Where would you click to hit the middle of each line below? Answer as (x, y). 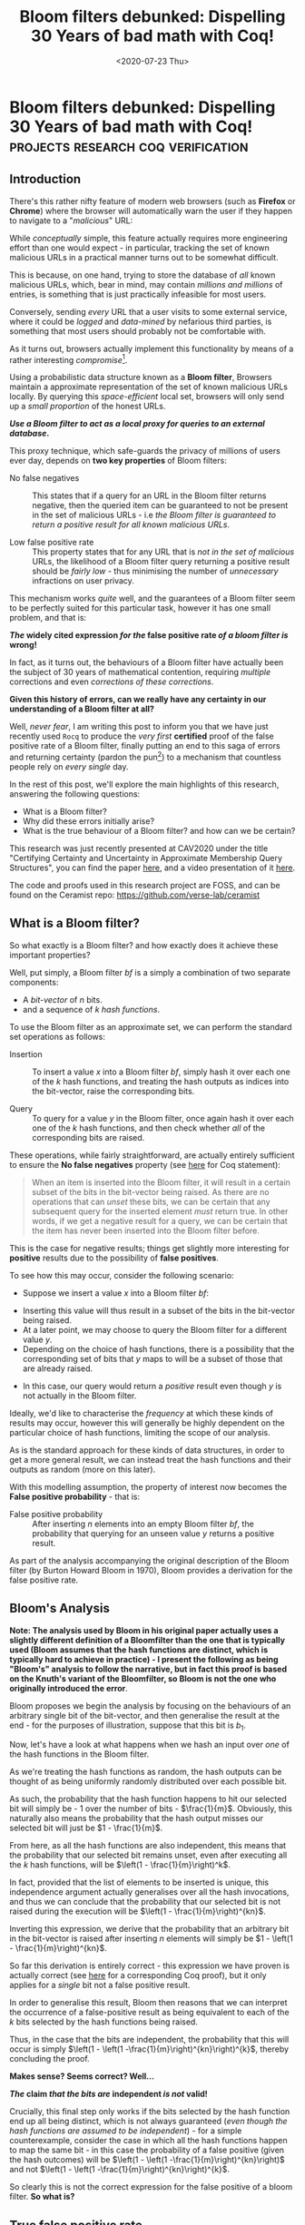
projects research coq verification (129, 146)
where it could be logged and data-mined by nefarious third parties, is (141, 321)
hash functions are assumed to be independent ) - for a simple (126, 2131)
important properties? (50, 955)
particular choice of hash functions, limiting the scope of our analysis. (140, 1432)
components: (34, 982)
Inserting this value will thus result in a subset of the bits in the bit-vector (158, 1310)
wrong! (24, 645)
